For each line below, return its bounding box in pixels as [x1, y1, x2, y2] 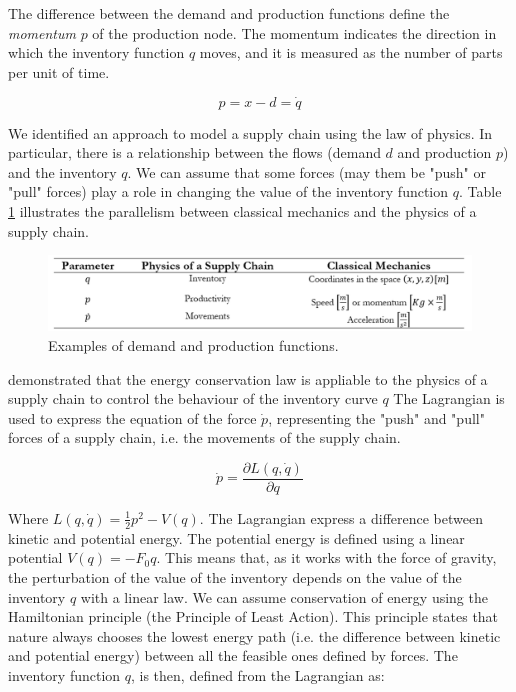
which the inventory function [8, 42, 185, 63]
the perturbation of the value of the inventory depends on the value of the [8, 566, 462, 587]
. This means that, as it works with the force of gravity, [156, 547, 497, 568]
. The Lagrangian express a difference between [199, 507, 483, 528]
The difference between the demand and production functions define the [8, 3, 450, 23]
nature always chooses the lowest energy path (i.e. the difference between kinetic [8, 625, 501, 646]
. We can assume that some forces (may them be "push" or [127, 161, 487, 182]
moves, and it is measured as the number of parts [199, 42, 503, 63]
